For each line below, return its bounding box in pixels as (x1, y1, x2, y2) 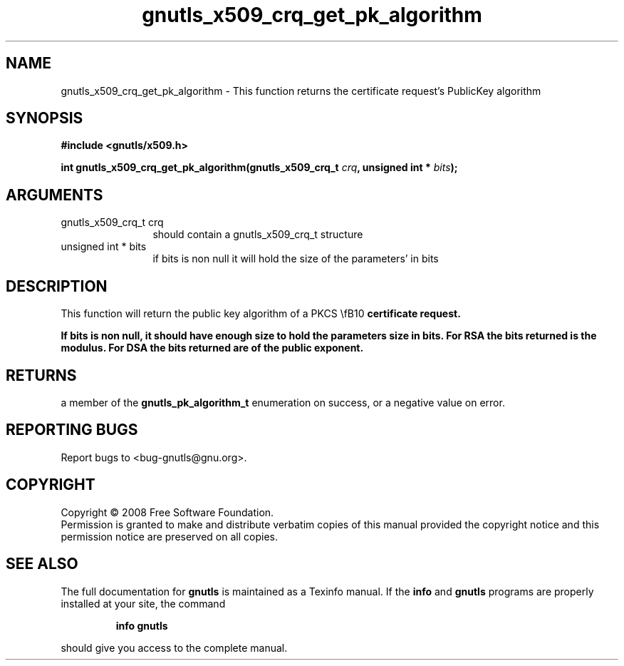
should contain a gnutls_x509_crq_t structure (152, 228, 363, 241)
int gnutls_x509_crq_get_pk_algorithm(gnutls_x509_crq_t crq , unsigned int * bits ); (61, 161, 458, 174)
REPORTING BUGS (6, 421, 138, 439)
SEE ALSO (6, 555, 78, 573)
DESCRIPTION (6, 277, 108, 295)
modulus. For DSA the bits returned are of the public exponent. (61, 342, 364, 354)
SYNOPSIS (6, 109, 83, 128)
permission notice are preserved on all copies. (61, 530, 278, 543)
